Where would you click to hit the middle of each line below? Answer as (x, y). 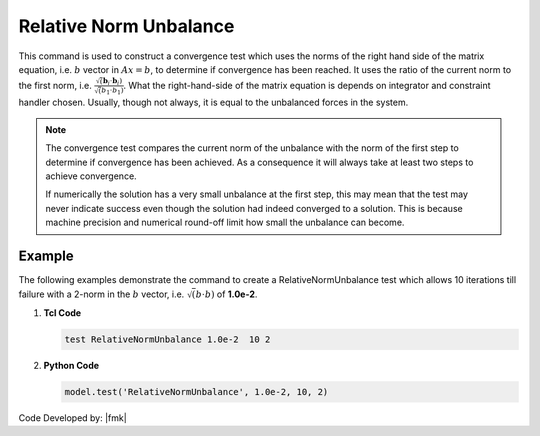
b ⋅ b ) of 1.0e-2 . (226, 294)
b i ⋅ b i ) (112, 81)
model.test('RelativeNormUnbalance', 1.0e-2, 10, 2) (196, 391)
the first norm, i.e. (55, 85)
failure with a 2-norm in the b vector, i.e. (101, 294)
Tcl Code (62, 312)
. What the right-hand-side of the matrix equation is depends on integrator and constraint (307, 85)
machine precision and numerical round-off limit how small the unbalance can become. (225, 222)
